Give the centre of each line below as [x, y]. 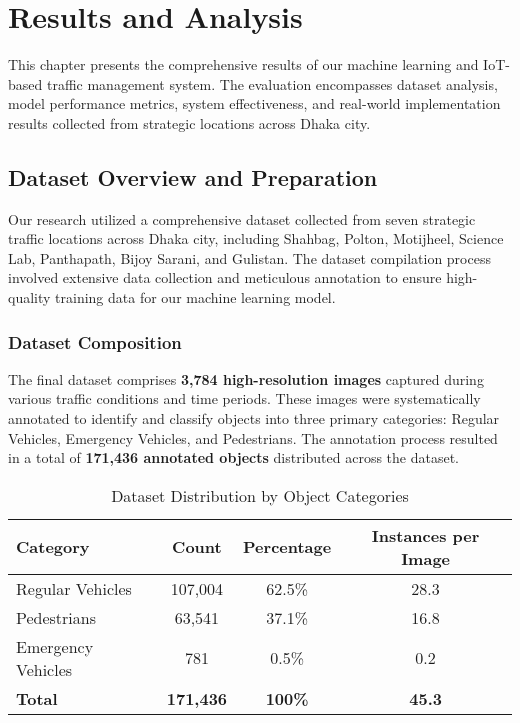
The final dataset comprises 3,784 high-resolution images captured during [246, 378]
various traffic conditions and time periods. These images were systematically [244, 398]
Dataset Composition [95, 341]
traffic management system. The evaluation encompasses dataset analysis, [272, 83]
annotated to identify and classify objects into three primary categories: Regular [254, 418]
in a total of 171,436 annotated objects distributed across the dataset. [234, 457]
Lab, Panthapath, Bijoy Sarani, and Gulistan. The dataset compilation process [249, 257]
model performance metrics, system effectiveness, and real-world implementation [254, 103]
